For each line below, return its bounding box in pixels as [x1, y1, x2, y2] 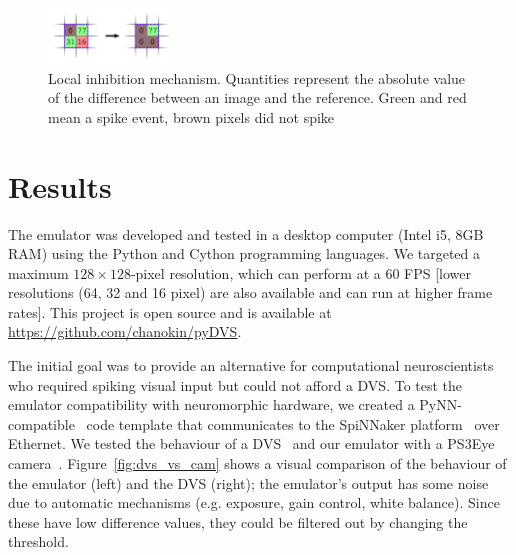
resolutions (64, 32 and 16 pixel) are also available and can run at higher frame [8, 282, 493, 303]
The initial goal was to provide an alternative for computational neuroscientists [8, 355, 494, 376]
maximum [8, 262, 69, 283]
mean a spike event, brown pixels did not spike [48, 106, 335, 127]
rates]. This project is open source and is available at [8, 301, 332, 322]
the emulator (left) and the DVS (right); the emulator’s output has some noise [8, 472, 489, 493]
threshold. [8, 531, 69, 552]
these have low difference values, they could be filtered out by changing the [8, 511, 468, 532]
